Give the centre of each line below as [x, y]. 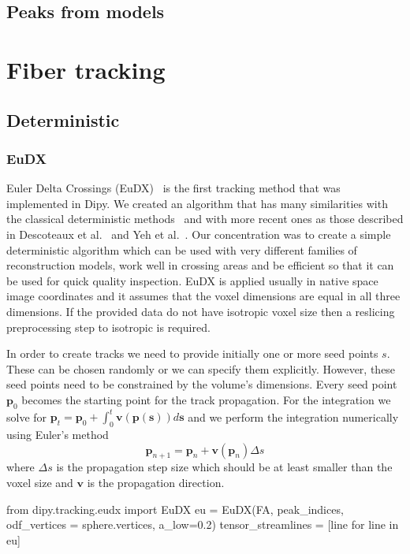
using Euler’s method [58, 434]
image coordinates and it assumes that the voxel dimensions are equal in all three [203, 296]
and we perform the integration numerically [293, 416]
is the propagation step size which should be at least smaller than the [224, 467]
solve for [27, 416]
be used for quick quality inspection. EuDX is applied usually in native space [192, 280]
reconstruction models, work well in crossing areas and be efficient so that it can [200, 265]
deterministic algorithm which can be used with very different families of [182, 249]
